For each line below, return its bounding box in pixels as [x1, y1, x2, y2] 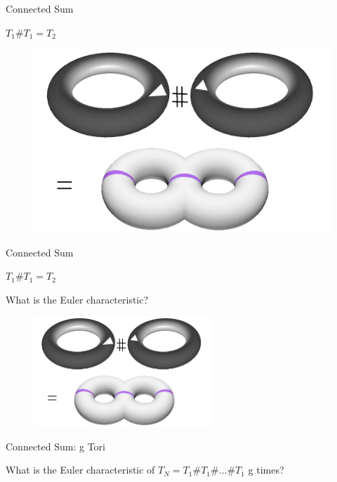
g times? [248, 462, 284, 477]
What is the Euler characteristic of [6, 462, 155, 477]
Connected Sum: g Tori [6, 438, 105, 453]
